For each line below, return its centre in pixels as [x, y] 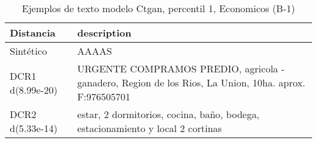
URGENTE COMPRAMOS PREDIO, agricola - [181, 68]
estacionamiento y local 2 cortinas [149, 128]
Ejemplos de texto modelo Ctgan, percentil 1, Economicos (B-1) [158, 8]
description [104, 33]
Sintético [28, 51]
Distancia [33, 33]
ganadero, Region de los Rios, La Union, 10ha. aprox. [191, 82]
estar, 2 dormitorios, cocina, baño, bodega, [168, 114]
